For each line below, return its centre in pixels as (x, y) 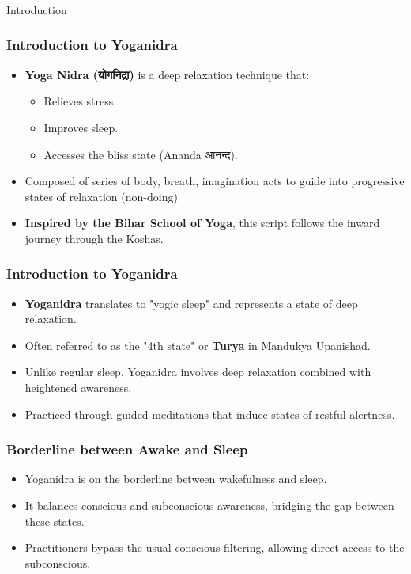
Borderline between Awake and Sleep (127, 449)
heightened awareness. (78, 388)
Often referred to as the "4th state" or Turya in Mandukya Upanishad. (198, 345)
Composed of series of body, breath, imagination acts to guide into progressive (215, 181)
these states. (55, 521)
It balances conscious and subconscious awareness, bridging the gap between (209, 506)
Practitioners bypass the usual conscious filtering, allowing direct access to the (215, 547)
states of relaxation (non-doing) (101, 196)
